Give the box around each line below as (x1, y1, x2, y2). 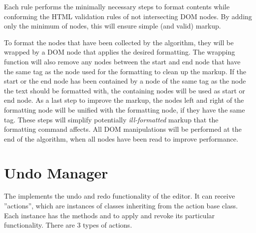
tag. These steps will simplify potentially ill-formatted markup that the (4, 114, 219, 124)
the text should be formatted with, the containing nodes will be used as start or (4, 85, 245, 95)
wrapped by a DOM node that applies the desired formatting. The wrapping (4, 47, 235, 57)
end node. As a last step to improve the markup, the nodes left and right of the (4, 95, 244, 105)
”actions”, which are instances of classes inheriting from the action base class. (4, 201, 238, 211)
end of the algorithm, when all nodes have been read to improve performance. (4, 133, 238, 144)
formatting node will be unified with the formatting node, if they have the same (4, 104, 245, 115)
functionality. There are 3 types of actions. (4, 220, 132, 230)
